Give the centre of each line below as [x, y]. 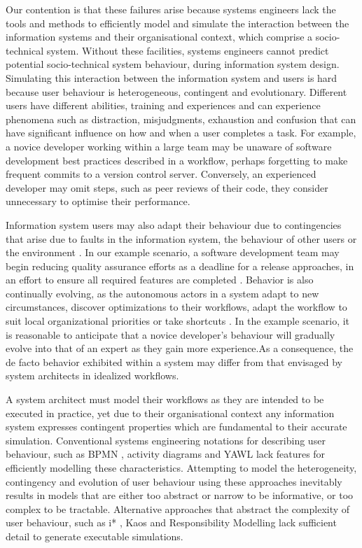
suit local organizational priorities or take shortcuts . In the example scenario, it [178, 321]
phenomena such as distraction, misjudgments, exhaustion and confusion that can [181, 119]
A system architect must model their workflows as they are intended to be [165, 399]
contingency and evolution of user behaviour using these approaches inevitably [174, 481]
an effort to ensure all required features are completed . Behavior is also [160, 280]
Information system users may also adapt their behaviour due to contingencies [174, 224]
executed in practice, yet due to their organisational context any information [170, 413]
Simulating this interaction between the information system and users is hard [172, 77]
